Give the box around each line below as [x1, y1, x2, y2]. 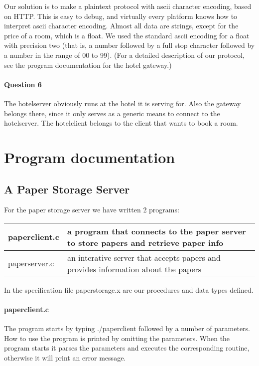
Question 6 [4, 79, 42, 89]
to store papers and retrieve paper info [67, 236, 224, 248]
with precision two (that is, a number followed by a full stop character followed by [4, 40, 255, 50]
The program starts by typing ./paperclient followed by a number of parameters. [4, 323, 251, 334]
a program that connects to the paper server [67, 225, 246, 237]
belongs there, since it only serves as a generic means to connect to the [4, 108, 220, 118]
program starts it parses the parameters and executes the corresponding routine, [4, 343, 250, 353]
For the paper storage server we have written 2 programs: [4, 204, 179, 215]
